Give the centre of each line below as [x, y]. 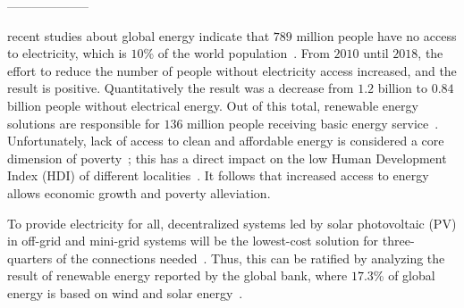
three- [398, 241]
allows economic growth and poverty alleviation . [139, 192]
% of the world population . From [236, 53]
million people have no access [376, 35]
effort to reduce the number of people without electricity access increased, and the [232, 70]
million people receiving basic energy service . [313, 123]
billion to [403, 88]
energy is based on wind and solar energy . [125, 292]
